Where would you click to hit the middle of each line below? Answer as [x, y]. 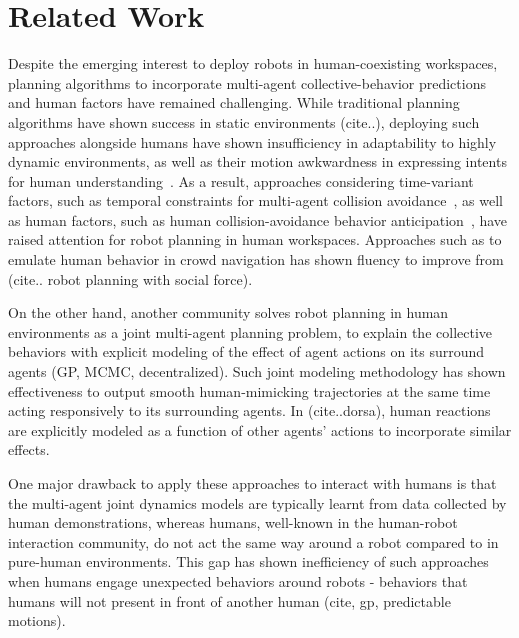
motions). [37, 620]
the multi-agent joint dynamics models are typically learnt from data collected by [257, 502]
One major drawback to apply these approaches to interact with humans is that [252, 483]
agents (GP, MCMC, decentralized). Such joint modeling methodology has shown [257, 371]
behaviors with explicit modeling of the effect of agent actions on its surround [246, 351]
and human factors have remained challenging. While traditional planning [234, 102]
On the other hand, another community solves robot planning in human [228, 312]
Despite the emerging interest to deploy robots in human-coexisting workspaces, [253, 63]
